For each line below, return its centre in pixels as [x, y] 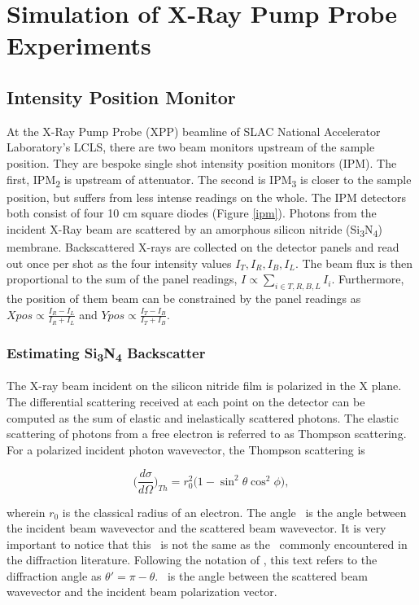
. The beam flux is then [354, 263]
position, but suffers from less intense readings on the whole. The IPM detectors [206, 197]
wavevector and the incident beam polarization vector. [142, 592]
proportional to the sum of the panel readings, [122, 279]
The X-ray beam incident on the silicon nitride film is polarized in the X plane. [204, 386]
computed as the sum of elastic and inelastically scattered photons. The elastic [203, 417]
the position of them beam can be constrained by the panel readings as [184, 298]
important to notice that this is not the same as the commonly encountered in [207, 544]
